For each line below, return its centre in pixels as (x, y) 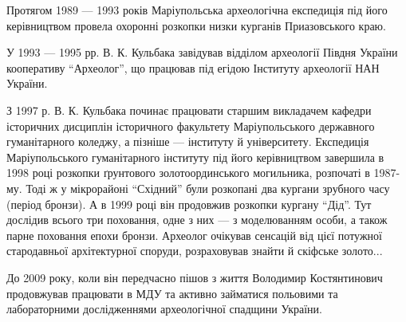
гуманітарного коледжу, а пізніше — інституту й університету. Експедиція (188, 141)
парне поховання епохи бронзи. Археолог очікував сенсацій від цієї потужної (194, 235)
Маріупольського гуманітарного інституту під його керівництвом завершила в (195, 157)
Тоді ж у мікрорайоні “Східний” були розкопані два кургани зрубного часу (208, 188)
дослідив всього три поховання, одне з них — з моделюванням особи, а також (197, 220)
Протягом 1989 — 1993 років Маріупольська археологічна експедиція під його (197, 10)
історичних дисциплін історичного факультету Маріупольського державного (191, 126)
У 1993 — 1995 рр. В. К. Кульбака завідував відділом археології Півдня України (202, 52)
